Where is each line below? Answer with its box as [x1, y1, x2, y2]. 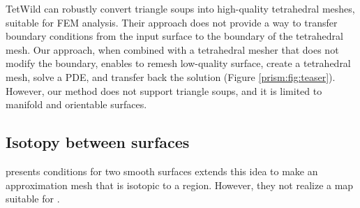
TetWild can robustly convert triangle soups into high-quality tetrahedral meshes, [6, 1, 355, 15]
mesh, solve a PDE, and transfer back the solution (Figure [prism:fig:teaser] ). [6, 69, 336, 84]
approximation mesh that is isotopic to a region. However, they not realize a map [6, 177, 354, 192]
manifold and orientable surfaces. [6, 97, 147, 112]
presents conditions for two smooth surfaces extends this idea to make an [6, 163, 318, 178]
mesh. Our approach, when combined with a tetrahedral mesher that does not [6, 42, 339, 57]
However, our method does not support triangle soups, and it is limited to [6, 83, 322, 98]
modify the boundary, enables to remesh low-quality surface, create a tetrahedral [6, 56, 351, 70]
